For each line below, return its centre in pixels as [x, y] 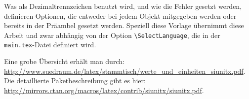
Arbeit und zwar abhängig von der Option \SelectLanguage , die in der [112, 35]
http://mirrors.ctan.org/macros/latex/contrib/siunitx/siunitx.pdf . [104, 90]
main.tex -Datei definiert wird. [50, 45]
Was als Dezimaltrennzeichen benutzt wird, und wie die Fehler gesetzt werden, [123, 6]
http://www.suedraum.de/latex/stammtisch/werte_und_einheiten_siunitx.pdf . [125, 71]
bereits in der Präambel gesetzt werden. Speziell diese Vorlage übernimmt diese [124, 25]
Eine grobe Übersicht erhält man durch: [64, 61]
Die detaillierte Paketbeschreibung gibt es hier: [75, 81]
